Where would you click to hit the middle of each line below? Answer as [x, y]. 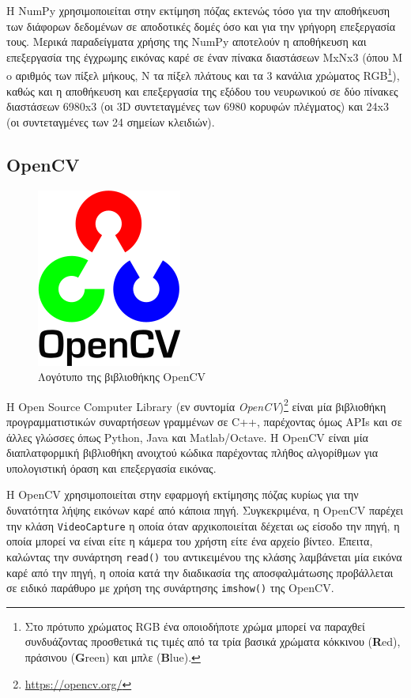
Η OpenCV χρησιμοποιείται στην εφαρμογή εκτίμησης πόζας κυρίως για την [183, 494]
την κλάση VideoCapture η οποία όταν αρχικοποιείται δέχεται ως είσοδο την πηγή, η [203, 525]
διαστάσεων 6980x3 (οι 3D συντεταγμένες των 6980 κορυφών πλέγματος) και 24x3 [198, 106]
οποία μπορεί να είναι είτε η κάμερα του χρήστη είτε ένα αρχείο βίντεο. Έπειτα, [190, 541]
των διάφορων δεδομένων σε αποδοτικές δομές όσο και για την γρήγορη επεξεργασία [201, 26]
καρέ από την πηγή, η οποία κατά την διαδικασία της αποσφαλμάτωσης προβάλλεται [200, 572]
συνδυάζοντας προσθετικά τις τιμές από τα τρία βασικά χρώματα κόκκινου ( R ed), [213, 641]
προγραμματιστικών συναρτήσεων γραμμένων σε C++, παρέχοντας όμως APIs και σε [204, 422]
